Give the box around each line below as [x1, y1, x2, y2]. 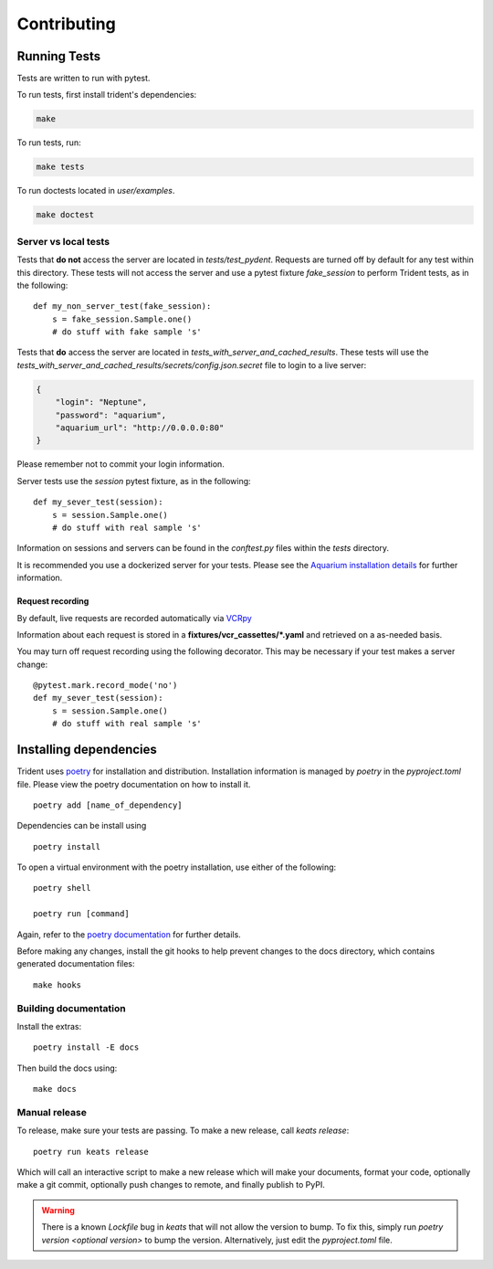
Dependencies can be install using [16, 820, 147, 831]
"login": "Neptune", [55, 397, 148, 407]
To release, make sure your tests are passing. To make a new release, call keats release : [16, 1125, 350, 1137]
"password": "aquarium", [55, 409, 167, 420]
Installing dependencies [16, 742, 157, 757]
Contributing [16, 14, 116, 34]
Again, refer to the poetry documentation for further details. [16, 928, 241, 940]
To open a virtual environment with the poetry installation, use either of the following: [16, 862, 337, 872]
